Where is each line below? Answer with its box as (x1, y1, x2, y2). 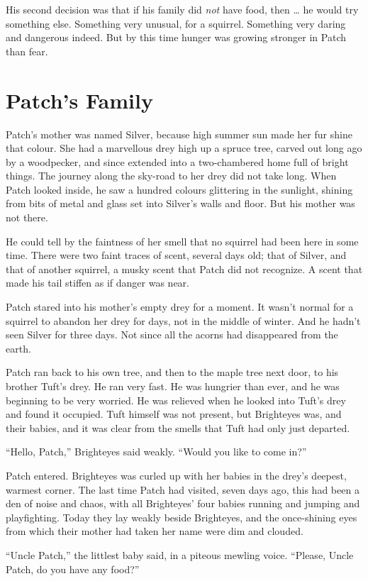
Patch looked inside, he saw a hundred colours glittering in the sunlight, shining (6, 182, 353, 197)
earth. (6, 341, 31, 355)
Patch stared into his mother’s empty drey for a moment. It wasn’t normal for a (6, 299, 354, 314)
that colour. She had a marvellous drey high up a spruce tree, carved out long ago (6, 140, 362, 155)
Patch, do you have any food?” (6, 561, 140, 576)
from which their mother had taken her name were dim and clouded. (6, 524, 303, 538)
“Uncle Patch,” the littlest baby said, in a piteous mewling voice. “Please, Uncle (6, 547, 354, 562)
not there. (6, 210, 48, 225)
